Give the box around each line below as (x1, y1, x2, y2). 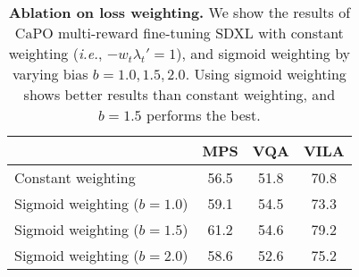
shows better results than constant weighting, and (23, 84, 336, 105)
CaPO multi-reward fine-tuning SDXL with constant (14, 22, 344, 43)
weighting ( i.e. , (8, 43, 103, 63)
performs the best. (146, 105, 261, 125)
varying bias (12, 63, 88, 84)
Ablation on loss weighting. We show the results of (8, 2, 351, 22)
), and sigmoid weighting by (176, 43, 351, 63)
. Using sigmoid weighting (185, 63, 346, 84)
